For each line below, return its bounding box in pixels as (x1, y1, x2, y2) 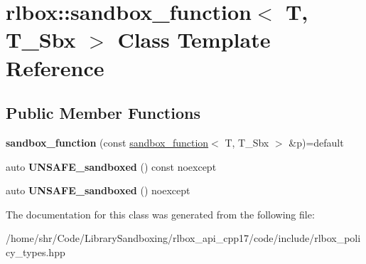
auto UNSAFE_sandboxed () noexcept (6, 183, 190, 198)
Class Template (117, 25, 271, 54)
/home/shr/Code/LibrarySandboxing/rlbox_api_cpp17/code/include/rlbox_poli (6, 231, 361, 245)
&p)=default (289, 134, 344, 149)
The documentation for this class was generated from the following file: (6, 206, 315, 221)
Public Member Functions (6, 102, 200, 124)
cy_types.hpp (6, 244, 65, 259)
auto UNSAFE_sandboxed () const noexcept (6, 159, 217, 174)
